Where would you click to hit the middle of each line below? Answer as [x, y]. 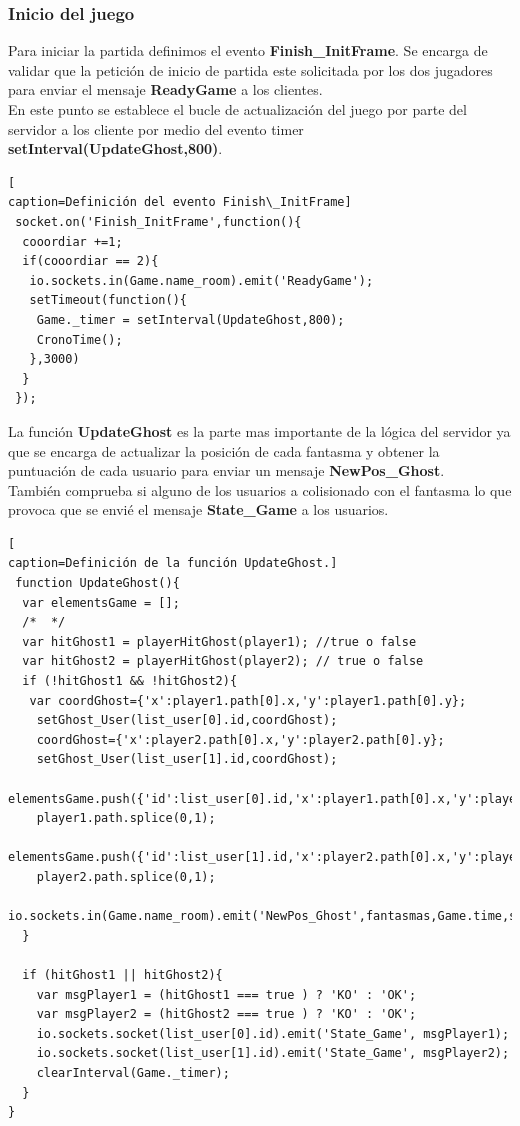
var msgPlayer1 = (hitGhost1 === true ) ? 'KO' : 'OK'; [226, 994]
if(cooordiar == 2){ [90, 261]
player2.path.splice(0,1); [126, 876]
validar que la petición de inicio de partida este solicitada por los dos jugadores [250, 69]
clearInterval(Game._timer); [133, 1072]
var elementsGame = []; [101, 602]
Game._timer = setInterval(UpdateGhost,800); [190, 319]
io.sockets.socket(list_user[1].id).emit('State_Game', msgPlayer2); [273, 1053]
